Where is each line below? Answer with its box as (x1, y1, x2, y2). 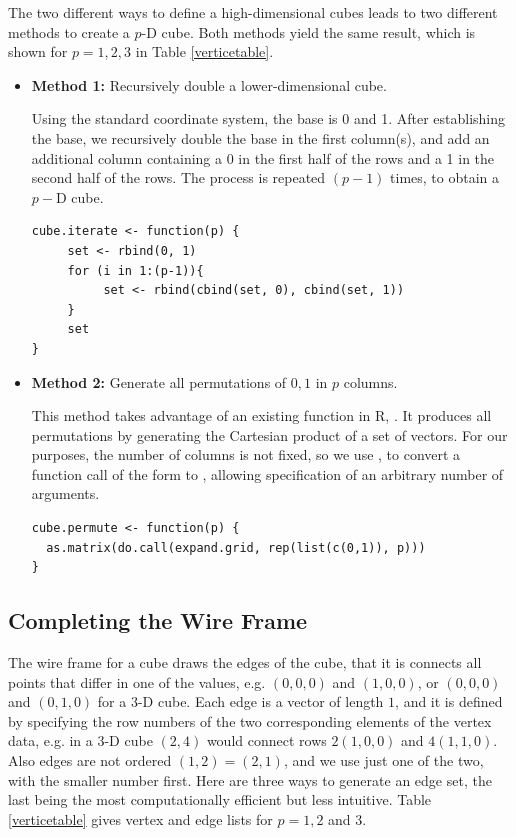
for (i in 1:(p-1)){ (67, 263, 204, 278)
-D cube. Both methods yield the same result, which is (141, 21, 476, 42)
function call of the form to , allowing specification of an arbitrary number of (31, 463, 504, 484)
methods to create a (8, 21, 130, 42)
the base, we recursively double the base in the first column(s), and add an (31, 127, 490, 148)
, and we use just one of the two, (283, 750, 484, 771)
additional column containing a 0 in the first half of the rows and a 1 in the (31, 147, 495, 168)
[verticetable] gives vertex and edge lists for (8, 808, 273, 829)
